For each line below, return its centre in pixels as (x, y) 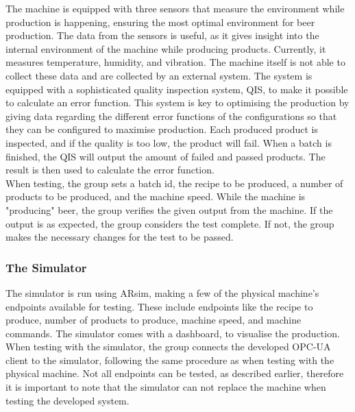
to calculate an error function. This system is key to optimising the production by (177, 102)
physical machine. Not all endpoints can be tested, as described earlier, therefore (175, 373)
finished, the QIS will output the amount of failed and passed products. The (166, 156)
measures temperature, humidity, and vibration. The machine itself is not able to (175, 62)
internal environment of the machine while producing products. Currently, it (166, 48)
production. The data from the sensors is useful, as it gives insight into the (162, 35)
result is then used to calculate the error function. (110, 170)
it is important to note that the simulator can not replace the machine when (166, 387)
